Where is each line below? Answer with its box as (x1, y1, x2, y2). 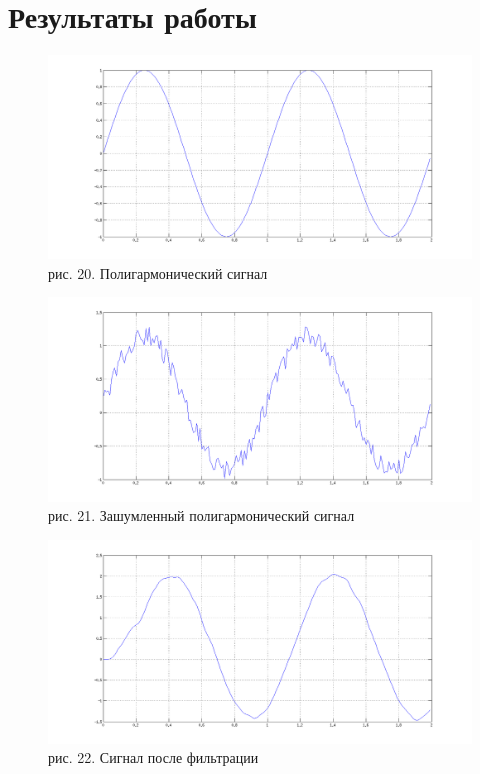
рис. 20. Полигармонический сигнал (48, 262, 268, 283)
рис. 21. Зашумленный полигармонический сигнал (48, 505, 355, 526)
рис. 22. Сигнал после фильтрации (48, 747, 259, 768)
